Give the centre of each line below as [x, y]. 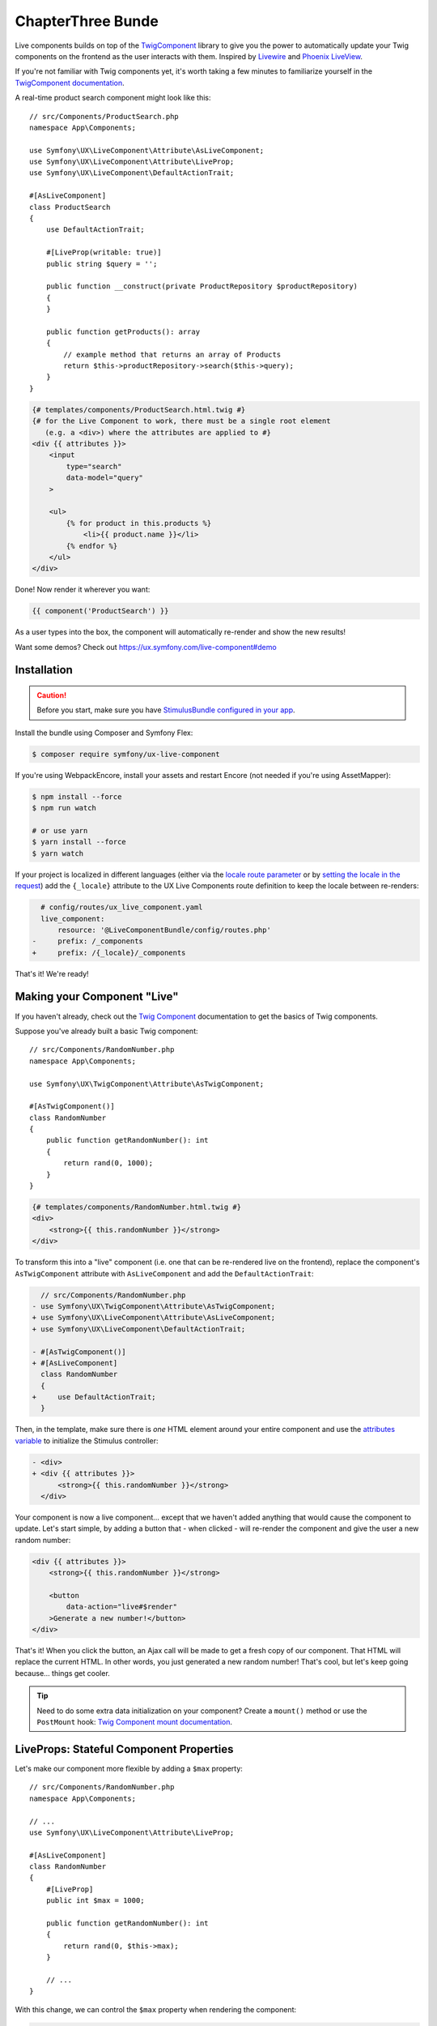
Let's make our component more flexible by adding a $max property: [129, 1768]
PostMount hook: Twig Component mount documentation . [134, 1722]
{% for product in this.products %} [139, 523]
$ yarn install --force [79, 842]
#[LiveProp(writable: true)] [104, 252]
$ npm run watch [64, 808]
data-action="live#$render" [122, 1607]
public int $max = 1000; [95, 1901]
